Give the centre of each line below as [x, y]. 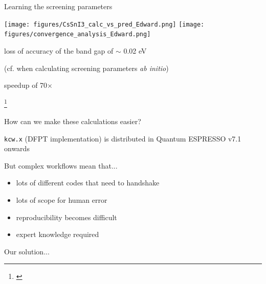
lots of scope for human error [62, 199]
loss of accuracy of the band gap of [59, 50]
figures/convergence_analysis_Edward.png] [77, 34]
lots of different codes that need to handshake [88, 183]
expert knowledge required [58, 234]
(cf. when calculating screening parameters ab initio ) [86, 68]
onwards [17, 148]
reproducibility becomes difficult [66, 217]
